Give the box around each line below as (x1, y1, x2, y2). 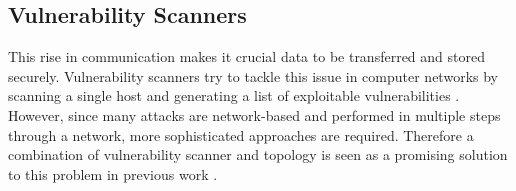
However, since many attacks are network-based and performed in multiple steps (8, 104, 501, 125)
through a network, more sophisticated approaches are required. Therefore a (8, 124, 474, 145)
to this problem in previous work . (8, 163, 218, 184)
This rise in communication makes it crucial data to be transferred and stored (8, 46, 485, 67)
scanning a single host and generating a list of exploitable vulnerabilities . (8, 85, 460, 106)
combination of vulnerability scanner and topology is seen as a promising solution (8, 144, 508, 165)
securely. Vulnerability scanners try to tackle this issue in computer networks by (8, 65, 498, 86)
